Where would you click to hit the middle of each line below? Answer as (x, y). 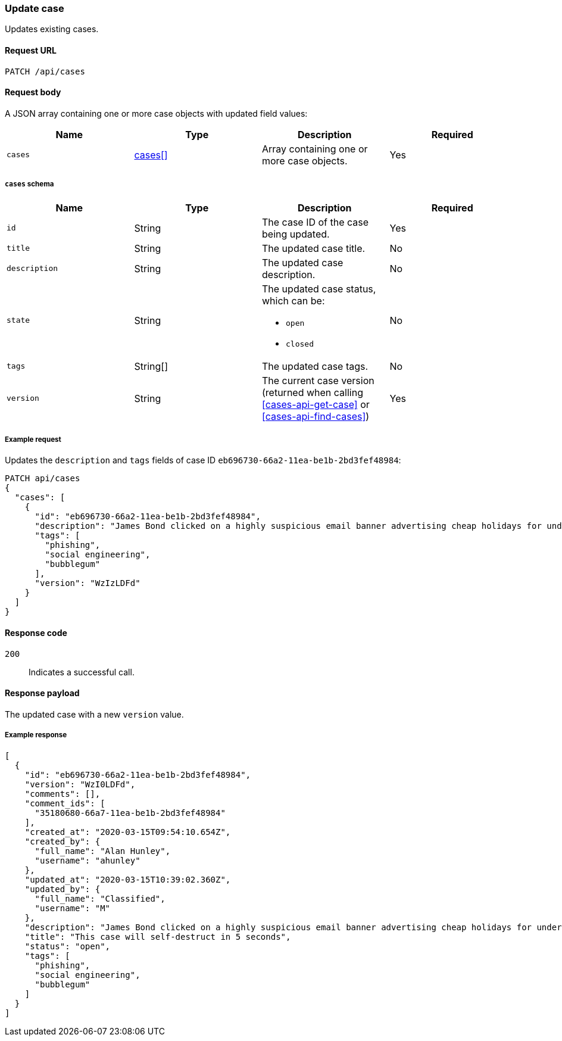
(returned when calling (313, 392)
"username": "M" (73, 908)
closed (300, 344)
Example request (33, 439)
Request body (33, 92)
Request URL (31, 50)
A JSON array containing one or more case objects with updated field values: (156, 113)
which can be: (294, 300)
